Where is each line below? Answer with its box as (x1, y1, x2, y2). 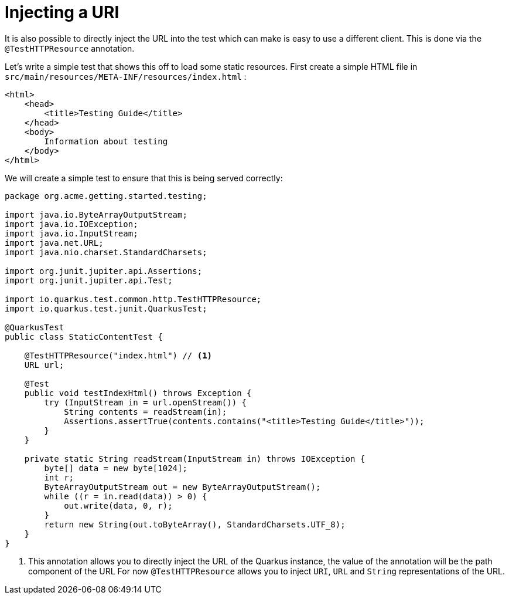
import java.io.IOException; (5, 219, 138, 229)
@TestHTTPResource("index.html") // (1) (24, 350, 213, 360)
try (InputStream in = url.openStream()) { (44, 397, 247, 407)
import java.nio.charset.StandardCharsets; (5, 247, 207, 257)
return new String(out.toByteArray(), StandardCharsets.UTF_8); (44, 519, 346, 529)
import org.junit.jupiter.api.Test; (5, 275, 173, 285)
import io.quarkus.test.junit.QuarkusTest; (5, 303, 207, 313)
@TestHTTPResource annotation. (5, 43, 135, 53)
